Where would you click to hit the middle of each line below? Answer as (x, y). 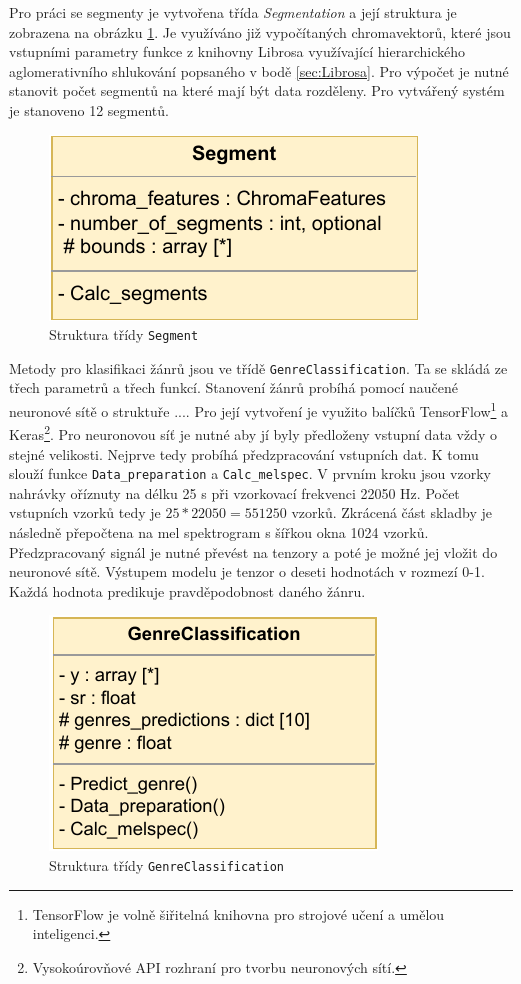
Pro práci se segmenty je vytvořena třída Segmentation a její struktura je (233, 12)
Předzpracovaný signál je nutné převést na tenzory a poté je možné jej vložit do (253, 551)
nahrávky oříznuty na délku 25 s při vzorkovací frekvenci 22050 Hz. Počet (234, 492)
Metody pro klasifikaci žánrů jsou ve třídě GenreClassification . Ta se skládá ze (258, 367)
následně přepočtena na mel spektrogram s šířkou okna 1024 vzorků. (219, 532)
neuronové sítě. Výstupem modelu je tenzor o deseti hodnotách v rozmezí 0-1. (247, 571)
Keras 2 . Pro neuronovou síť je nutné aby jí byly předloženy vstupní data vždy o (253, 432)
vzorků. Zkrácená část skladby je (391, 512)
